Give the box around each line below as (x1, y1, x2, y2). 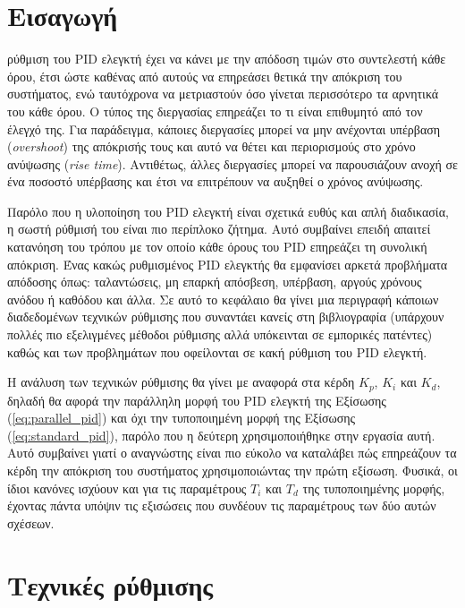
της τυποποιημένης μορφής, (302, 478, 445, 497)
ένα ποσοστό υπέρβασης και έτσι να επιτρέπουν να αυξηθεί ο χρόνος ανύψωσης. (7, 172, 424, 191)
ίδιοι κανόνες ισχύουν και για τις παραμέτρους (7, 478, 247, 497)
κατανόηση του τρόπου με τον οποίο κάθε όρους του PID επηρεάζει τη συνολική (7, 237, 427, 256)
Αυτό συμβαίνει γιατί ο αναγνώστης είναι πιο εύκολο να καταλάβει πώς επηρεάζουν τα (7, 443, 457, 462)
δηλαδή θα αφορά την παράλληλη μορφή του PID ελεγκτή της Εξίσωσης (7, 390, 386, 409)
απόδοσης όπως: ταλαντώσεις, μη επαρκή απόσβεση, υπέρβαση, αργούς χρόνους (7, 272, 422, 291)
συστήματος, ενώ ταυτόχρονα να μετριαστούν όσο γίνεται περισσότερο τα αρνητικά (7, 84, 439, 103)
